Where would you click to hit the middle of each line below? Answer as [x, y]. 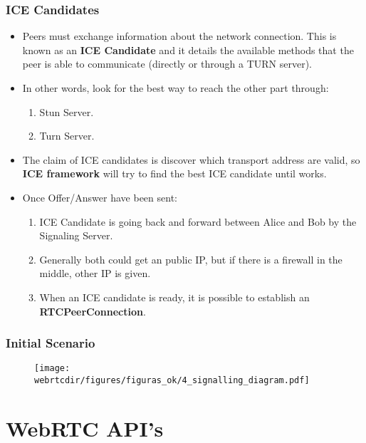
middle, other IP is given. [95, 273]
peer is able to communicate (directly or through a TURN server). [167, 64]
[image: [52, 369]
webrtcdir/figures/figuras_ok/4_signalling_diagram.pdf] [172, 380]
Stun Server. [67, 111]
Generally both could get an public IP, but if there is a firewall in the [191, 259]
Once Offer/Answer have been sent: [100, 197]
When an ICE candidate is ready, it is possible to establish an [174, 297]
